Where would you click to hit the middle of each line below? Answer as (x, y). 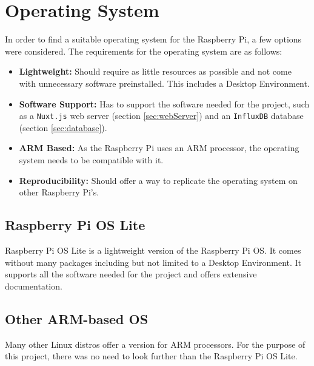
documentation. (34, 286)
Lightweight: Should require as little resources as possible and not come (155, 71)
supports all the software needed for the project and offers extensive (131, 274)
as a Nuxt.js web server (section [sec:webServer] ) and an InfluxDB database (161, 116)
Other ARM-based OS (77, 318)
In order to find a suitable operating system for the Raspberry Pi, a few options (153, 39)
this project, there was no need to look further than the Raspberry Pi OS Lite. (151, 356)
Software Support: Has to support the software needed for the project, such (164, 103)
